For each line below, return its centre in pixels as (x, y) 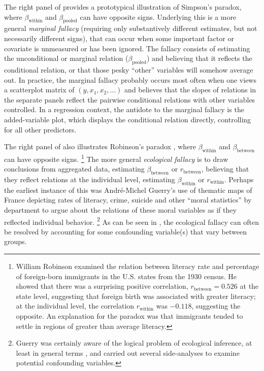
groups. (15, 241)
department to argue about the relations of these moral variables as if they (120, 209)
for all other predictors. (40, 129)
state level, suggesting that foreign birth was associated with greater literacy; (136, 296)
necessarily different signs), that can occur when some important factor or (119, 38)
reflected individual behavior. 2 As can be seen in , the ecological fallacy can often (131, 221)
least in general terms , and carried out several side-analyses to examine (128, 352)
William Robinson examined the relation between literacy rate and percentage (138, 266)
